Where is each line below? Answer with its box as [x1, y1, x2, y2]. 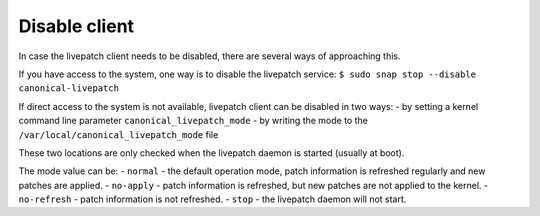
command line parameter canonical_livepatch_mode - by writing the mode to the [18, 115, 369, 127]
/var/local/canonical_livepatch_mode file [18, 128, 219, 140]
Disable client [18, 15, 135, 37]
